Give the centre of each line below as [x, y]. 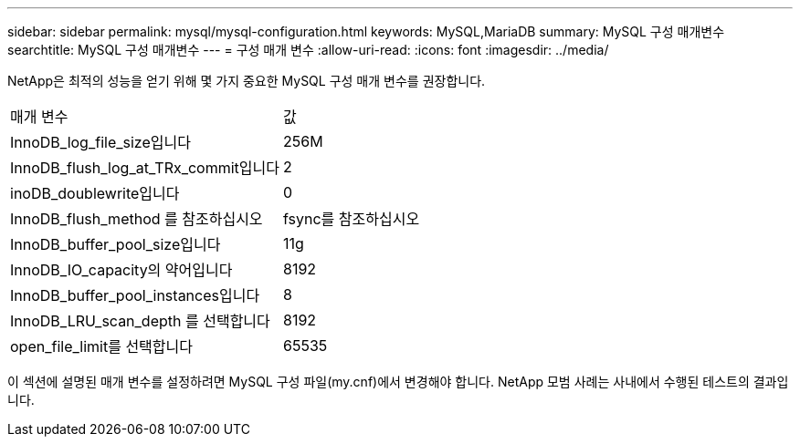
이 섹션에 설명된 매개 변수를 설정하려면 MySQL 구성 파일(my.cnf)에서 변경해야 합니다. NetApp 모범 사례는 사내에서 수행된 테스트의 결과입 [398, 382]
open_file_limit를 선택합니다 [101, 346]
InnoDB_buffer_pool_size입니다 [116, 244]
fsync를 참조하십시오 [352, 219]
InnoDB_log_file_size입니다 [100, 142]
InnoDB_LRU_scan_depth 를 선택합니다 [140, 321]
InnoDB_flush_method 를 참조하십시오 [137, 219]
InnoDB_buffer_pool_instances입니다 [135, 295]
